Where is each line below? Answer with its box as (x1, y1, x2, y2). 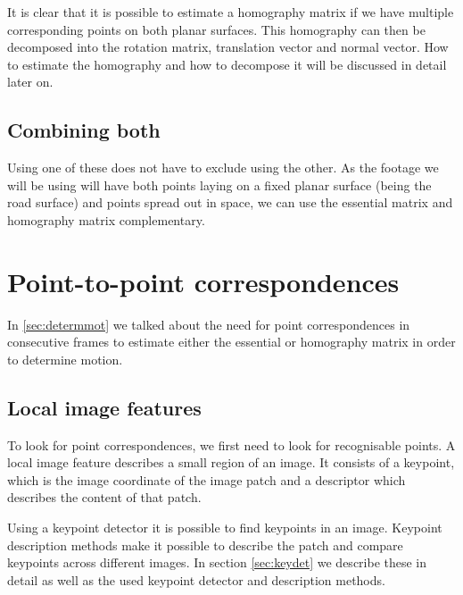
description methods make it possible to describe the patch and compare (7, 535, 403, 554)
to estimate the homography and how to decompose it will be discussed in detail (7, 54, 447, 73)
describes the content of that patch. (7, 488, 202, 507)
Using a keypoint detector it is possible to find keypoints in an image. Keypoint (7, 518, 442, 537)
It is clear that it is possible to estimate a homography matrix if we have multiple (7, 3, 454, 21)
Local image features (7, 393, 202, 421)
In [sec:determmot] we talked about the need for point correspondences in (7, 314, 410, 333)
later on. (7, 72, 54, 91)
